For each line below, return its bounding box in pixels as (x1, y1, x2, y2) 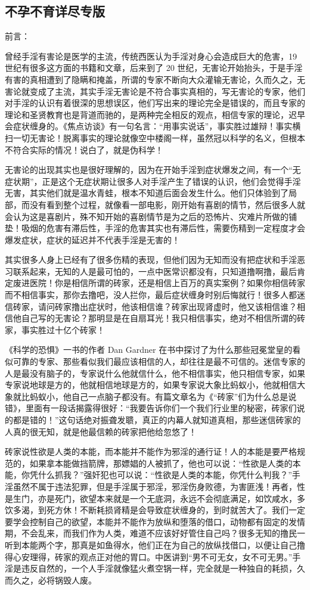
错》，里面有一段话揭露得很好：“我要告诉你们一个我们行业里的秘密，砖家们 (5, 402, 297, 414)
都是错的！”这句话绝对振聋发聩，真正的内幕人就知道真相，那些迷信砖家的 (13, 414, 301, 426)
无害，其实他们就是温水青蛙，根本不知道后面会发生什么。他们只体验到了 (5, 187, 289, 199)
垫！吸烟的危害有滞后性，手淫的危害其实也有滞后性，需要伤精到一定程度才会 (5, 222, 305, 234)
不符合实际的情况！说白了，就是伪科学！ (5, 143, 163, 156)
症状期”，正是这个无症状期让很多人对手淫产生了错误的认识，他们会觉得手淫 (5, 175, 301, 187)
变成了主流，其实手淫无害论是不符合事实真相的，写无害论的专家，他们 (29, 85, 305, 97)
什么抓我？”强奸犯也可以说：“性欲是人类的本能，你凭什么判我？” (38, 468, 292, 481)
